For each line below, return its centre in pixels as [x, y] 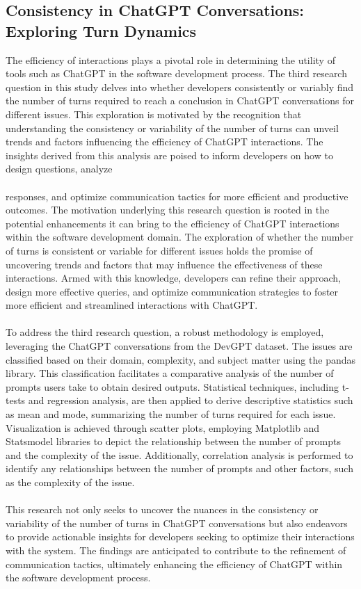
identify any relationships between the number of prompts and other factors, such [179, 468]
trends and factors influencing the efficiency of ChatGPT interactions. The [165, 142]
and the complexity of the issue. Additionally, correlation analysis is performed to [179, 454]
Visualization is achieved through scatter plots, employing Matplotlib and [163, 427]
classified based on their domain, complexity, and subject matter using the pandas [181, 359]
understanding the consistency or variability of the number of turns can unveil [172, 128]
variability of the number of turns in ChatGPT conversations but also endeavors [177, 523]
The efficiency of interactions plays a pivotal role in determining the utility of [170, 59]
